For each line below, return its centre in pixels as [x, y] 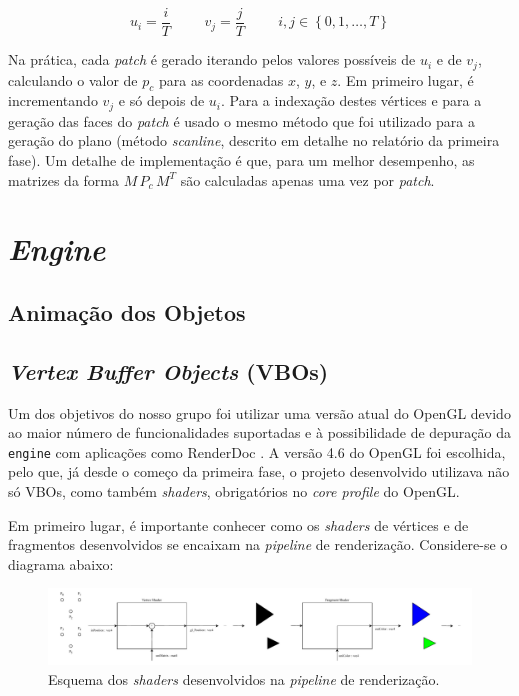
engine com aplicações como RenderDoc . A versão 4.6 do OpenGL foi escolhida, [257, 451]
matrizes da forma [63, 179]
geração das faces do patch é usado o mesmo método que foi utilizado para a [241, 120]
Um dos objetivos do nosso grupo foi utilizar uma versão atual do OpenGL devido [259, 412]
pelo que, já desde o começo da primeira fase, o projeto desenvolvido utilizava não [259, 471]
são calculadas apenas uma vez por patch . [307, 179]
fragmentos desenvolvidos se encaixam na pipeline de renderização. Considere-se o [258, 544]
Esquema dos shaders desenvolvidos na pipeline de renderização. [244, 678]
